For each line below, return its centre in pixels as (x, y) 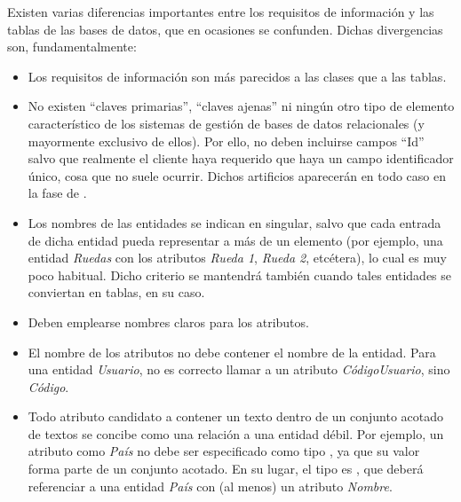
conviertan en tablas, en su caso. (116, 292)
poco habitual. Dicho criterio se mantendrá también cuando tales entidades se (240, 275)
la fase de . (57, 193)
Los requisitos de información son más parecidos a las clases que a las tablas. (237, 76)
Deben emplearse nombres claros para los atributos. (168, 322)
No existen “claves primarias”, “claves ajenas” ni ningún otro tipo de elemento (241, 106)
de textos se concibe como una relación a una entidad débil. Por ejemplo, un (236, 433)
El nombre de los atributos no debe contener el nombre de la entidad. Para (232, 352)
